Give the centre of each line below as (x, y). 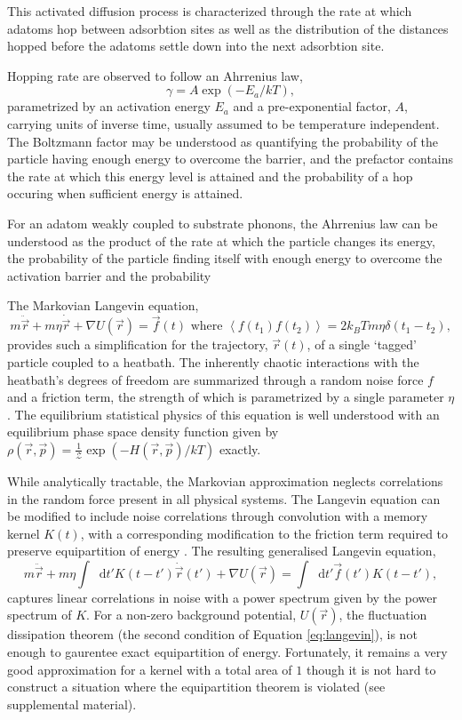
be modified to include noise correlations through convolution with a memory (218, 516)
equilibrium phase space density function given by (143, 432)
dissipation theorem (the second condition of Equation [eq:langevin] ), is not (212, 634)
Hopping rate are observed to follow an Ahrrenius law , (155, 75)
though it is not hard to (371, 669)
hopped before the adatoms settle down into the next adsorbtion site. (196, 46)
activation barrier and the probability (109, 275)
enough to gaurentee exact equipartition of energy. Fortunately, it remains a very (227, 652)
